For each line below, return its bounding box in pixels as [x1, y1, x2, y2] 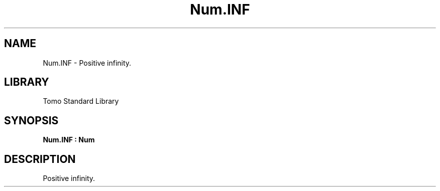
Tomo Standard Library [43, 97, 119, 106]
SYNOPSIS [4, 114, 59, 127]
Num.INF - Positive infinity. [43, 58, 132, 67]
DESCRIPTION [4, 152, 76, 165]
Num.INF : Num [43, 135, 95, 144]
